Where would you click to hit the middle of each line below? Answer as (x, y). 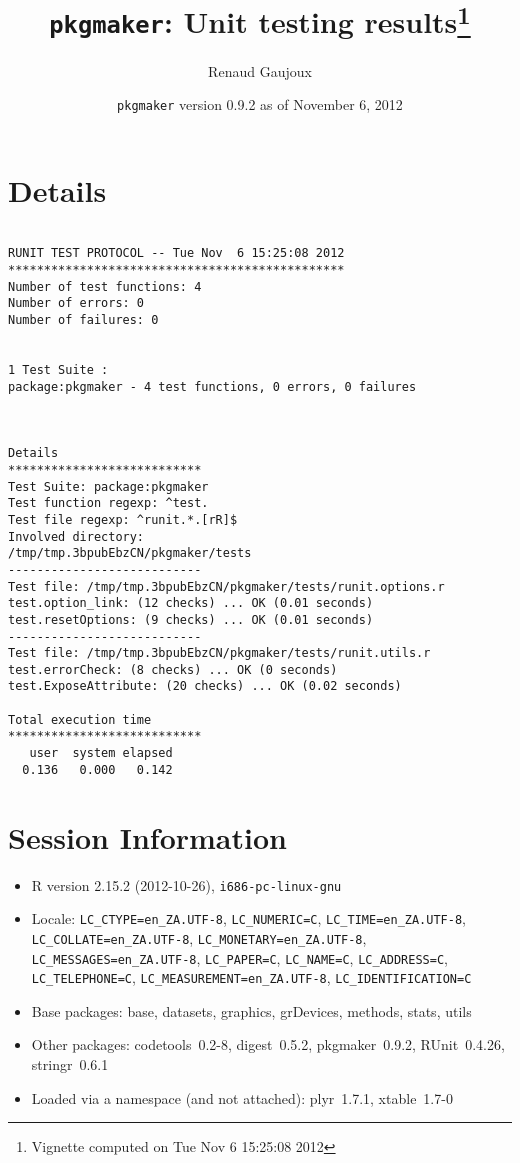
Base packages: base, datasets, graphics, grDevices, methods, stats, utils (251, 1010)
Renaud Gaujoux (260, 70)
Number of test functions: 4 (105, 286)
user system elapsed (101, 753)
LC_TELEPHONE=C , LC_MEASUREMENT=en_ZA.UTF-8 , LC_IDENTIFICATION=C (251, 977)
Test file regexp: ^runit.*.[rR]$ (123, 519)
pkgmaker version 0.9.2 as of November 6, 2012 (260, 104)
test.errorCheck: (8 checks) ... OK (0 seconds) (173, 669)
